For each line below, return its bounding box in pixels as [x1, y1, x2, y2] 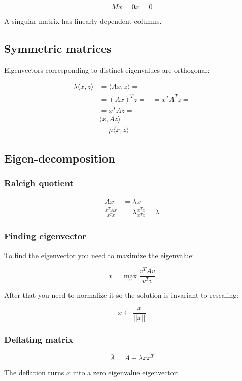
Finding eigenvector [4, 230, 86, 242]
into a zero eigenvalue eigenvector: [73, 367, 179, 378]
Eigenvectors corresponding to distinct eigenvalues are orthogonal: [4, 64, 210, 75]
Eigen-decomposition [4, 150, 115, 166]
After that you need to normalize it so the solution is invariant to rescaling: [4, 290, 239, 300]
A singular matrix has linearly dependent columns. [4, 16, 162, 26]
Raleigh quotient [4, 176, 74, 189]
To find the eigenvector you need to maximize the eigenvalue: [4, 249, 194, 260]
